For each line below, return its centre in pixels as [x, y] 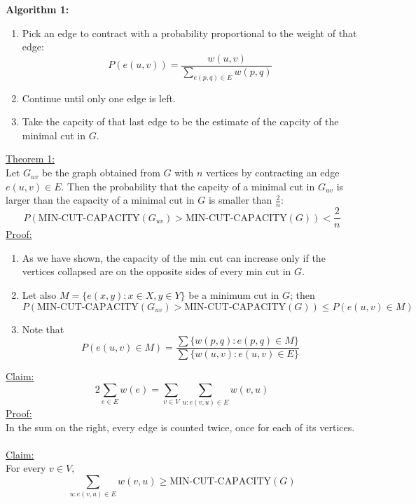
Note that [43, 329]
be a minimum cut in [234, 294]
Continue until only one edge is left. [99, 98]
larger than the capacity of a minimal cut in [100, 200]
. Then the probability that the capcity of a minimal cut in [188, 186]
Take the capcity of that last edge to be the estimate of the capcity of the [180, 121]
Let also [39, 294]
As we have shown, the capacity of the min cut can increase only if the [174, 257]
